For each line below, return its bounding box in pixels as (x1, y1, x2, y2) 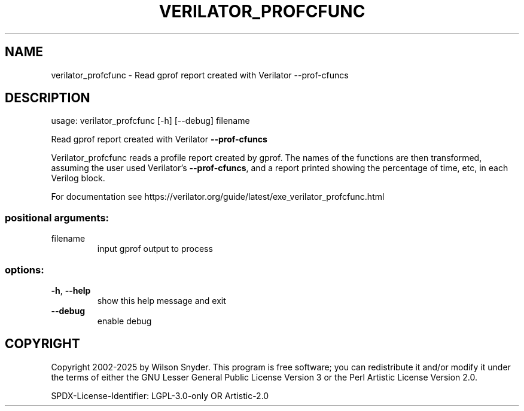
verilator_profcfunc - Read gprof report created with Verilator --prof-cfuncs (51, 69, 349, 80)
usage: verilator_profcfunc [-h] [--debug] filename (51, 115, 250, 126)
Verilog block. (51, 173, 105, 184)
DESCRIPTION (5, 90, 90, 106)
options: (5, 263, 44, 276)
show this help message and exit (97, 295, 226, 306)
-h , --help (51, 285, 91, 296)
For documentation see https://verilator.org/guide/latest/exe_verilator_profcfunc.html (51, 191, 385, 202)
